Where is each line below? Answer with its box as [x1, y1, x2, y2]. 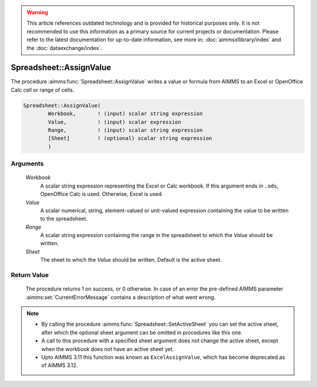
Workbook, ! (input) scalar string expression [48, 111, 203, 117]
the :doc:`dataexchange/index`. [26, 44, 103, 51]
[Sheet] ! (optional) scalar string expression [48, 135, 213, 142]
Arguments [11, 159, 44, 168]
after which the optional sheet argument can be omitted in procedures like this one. [41, 329, 243, 336]
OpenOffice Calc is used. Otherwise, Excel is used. [40, 191, 164, 198]
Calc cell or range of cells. [11, 86, 75, 94]
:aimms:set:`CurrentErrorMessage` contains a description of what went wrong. [25, 293, 216, 301]
